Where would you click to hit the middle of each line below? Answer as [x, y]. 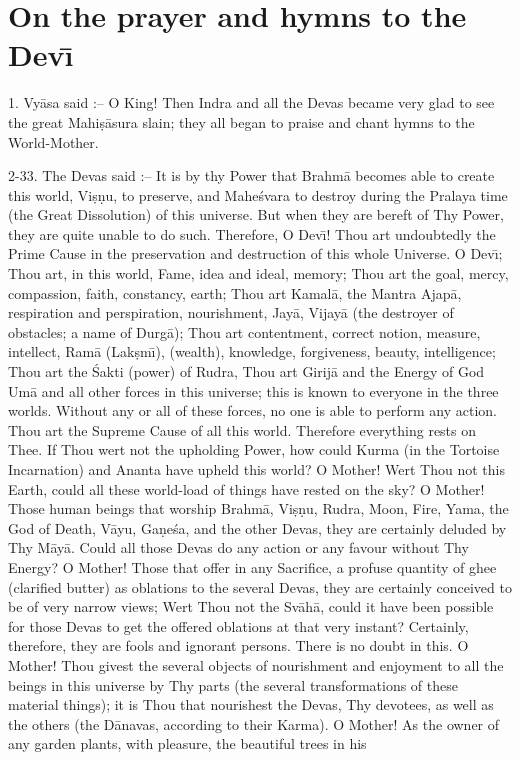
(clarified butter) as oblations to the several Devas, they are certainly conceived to [260, 586]
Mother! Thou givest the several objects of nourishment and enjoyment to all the [256, 664]
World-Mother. [53, 141]
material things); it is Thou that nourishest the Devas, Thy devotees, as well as [251, 704]
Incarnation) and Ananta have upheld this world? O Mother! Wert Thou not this [256, 469]
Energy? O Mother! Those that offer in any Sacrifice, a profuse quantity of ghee [252, 566]
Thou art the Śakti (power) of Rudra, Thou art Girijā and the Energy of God [246, 371]
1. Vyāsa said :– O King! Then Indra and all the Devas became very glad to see [251, 102]
